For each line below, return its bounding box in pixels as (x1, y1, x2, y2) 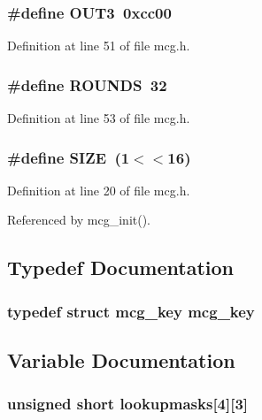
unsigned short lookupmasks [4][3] (7, 393, 249, 415)
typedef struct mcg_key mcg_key (7, 300, 255, 322)
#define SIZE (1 (7, 146, 130, 168)
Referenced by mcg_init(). (7, 210, 151, 229)
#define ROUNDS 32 (7, 73, 167, 95)
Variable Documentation (7, 347, 235, 374)
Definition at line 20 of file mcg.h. (7, 180, 190, 199)
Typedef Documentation (7, 254, 234, 281)
